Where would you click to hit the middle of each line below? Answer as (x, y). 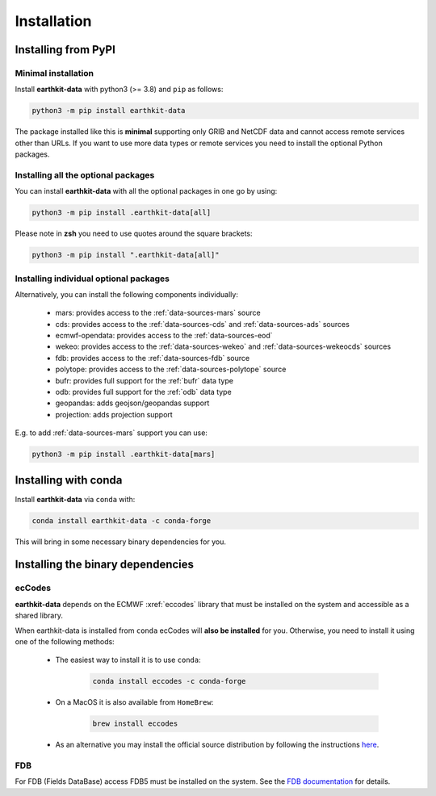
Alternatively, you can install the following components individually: (126, 294)
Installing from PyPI (65, 50)
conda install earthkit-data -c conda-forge (122, 520)
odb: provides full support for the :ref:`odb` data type (143, 392)
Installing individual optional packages (92, 279)
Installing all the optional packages (85, 175)
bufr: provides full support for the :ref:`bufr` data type (145, 380)
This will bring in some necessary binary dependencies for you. (120, 542)
